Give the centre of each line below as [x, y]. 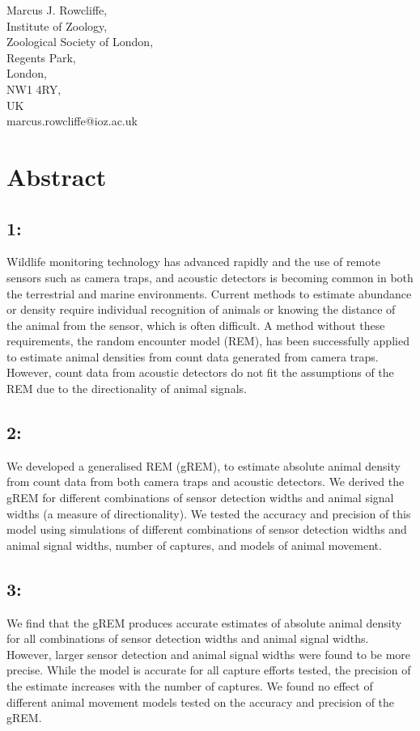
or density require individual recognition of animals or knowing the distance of [201, 309]
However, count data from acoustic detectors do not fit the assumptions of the [200, 372]
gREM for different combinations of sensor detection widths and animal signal [200, 498]
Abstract [57, 176]
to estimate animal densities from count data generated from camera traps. [193, 356]
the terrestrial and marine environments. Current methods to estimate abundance [209, 293]
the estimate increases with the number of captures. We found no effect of [190, 686]
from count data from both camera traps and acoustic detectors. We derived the [206, 482]
